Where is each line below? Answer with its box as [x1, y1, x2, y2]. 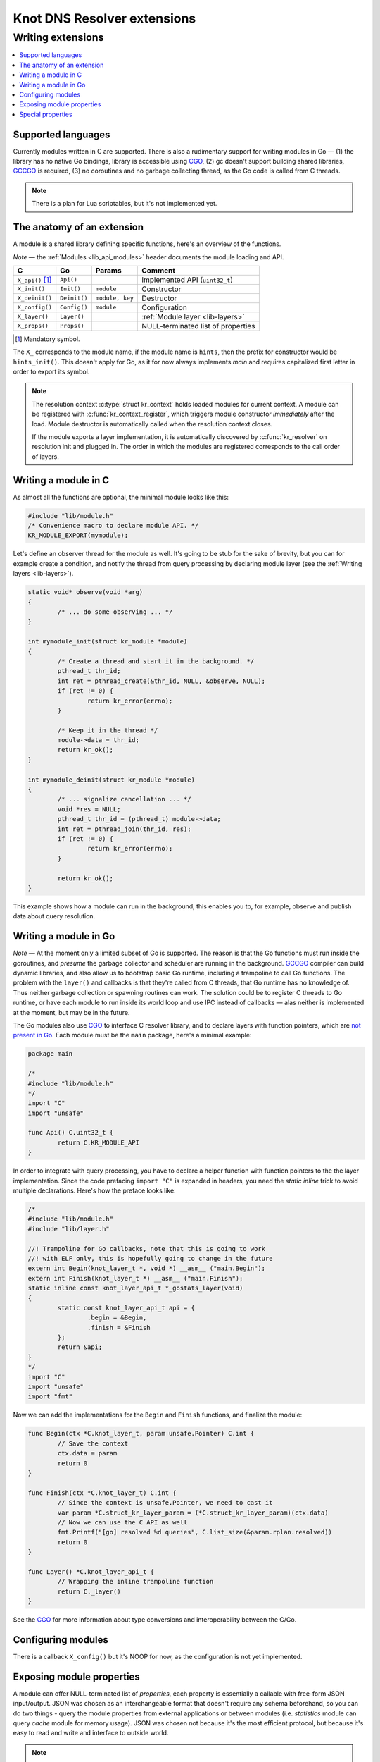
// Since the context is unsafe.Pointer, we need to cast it [57, 1498, 273, 1507]
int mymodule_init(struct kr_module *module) [27, 638, 188, 646]
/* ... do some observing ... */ [57, 608, 173, 616]
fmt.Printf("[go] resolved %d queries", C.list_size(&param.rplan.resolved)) [57, 1528, 332, 1536]
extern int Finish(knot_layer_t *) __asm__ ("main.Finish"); [27, 1274, 243, 1282]
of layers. [32, 452, 60, 461]
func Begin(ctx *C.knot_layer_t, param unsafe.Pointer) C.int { [27, 1429, 255, 1438]
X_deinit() [17, 295, 53, 302]
